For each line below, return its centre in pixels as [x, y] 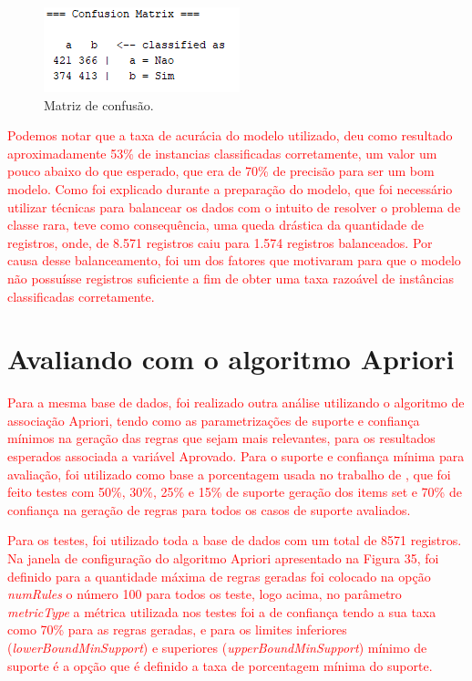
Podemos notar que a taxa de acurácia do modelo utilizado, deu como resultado [230, 135]
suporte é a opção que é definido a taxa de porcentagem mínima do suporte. [220, 665]
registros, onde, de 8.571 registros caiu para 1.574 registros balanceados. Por [220, 242]
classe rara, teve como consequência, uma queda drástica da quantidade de [215, 225]
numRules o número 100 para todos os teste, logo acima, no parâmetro [205, 594]
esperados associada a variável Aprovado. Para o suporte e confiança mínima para [236, 456]
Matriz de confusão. [99, 104]
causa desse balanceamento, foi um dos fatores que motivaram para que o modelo [234, 260]
